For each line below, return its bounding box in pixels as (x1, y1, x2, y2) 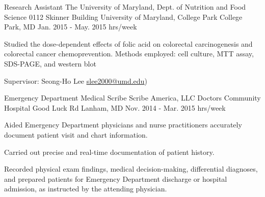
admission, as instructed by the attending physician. (4, 183, 167, 194)
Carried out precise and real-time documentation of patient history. (4, 146, 215, 157)
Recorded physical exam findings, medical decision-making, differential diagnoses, (4, 163, 258, 174)
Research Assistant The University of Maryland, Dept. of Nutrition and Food (4, 2, 246, 12)
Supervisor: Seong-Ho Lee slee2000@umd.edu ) (4, 75, 147, 86)
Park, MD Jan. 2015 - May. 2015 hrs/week (4, 21, 137, 32)
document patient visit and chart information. (4, 129, 148, 140)
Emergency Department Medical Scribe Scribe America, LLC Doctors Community (4, 92, 261, 103)
